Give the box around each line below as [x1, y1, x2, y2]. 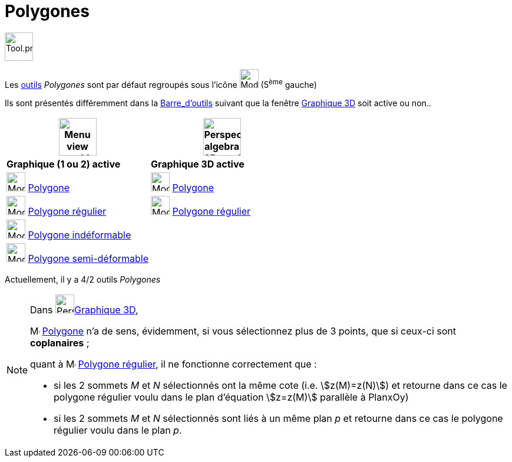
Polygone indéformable [28, 228, 131, 241]
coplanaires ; [30, 336, 90, 349]
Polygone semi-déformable [28, 252, 149, 264]
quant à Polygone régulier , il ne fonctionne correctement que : [30, 358, 317, 370]
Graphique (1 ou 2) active [6, 158, 121, 170]
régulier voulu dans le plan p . [54, 424, 182, 436]
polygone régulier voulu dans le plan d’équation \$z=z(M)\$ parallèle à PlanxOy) [54, 391, 409, 403]
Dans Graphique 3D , [30, 303, 138, 316]
